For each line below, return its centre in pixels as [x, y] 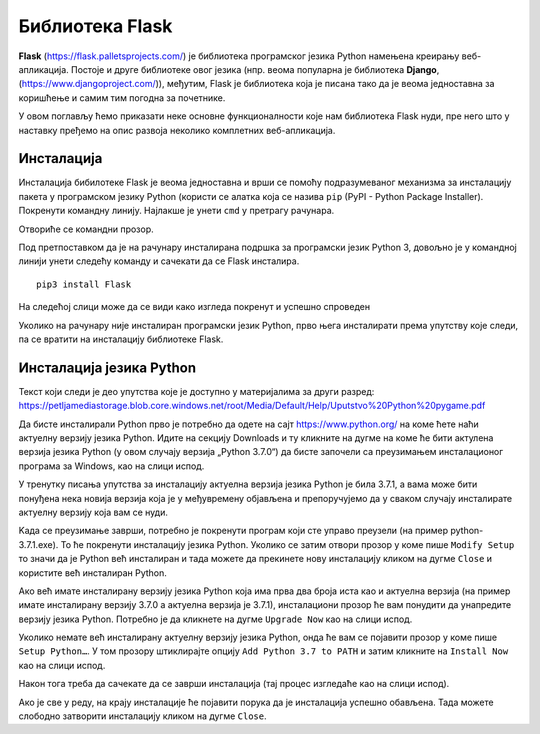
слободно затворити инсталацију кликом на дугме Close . [142, 716]
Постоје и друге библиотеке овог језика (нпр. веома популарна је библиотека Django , [255, 69]
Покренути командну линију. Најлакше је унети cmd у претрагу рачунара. [176, 211]
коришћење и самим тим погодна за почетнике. [122, 97]
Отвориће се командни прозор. [86, 229]
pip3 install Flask [84, 284]
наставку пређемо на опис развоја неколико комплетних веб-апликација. [177, 130]
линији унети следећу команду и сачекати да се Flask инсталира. [159, 261]
